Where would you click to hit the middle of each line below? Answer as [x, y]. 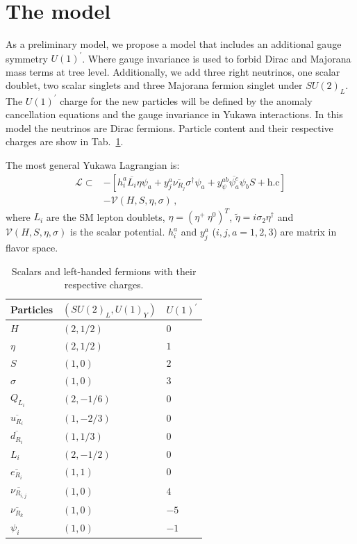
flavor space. [32, 248]
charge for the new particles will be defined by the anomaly [186, 100]
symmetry [27, 58]
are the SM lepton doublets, [106, 216]
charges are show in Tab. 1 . [65, 141]
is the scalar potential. [117, 232]
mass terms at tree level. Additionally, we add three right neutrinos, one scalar [173, 71]
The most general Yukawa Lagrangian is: [93, 165]
